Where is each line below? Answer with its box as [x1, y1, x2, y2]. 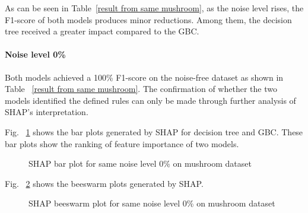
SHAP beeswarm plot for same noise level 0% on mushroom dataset [28, 197, 275, 209]
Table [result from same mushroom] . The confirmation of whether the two [5, 82, 277, 95]
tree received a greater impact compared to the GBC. [5, 25, 199, 37]
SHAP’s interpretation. [5, 106, 88, 118]
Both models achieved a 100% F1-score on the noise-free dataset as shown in [5, 71, 284, 83]
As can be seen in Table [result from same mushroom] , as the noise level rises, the [5, 2, 304, 14]
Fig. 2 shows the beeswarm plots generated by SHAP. [5, 177, 204, 189]
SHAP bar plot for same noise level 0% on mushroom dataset [28, 157, 252, 170]
